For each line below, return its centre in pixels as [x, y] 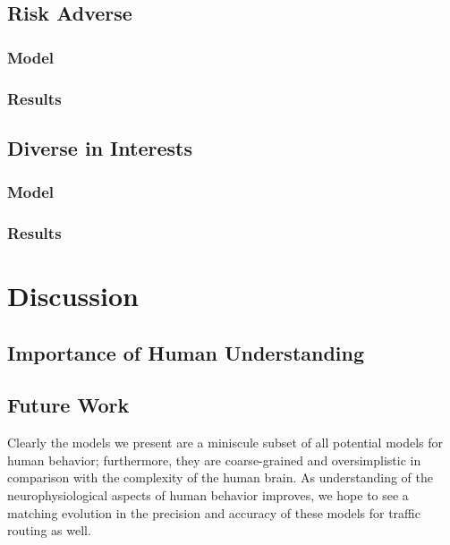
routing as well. [49, 530]
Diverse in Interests [100, 147]
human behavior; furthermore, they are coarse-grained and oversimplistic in [214, 460]
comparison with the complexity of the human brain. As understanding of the [220, 477]
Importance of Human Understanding [186, 352]
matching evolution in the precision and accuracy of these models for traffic [214, 512]
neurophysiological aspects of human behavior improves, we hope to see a [208, 495]
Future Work [68, 405]
